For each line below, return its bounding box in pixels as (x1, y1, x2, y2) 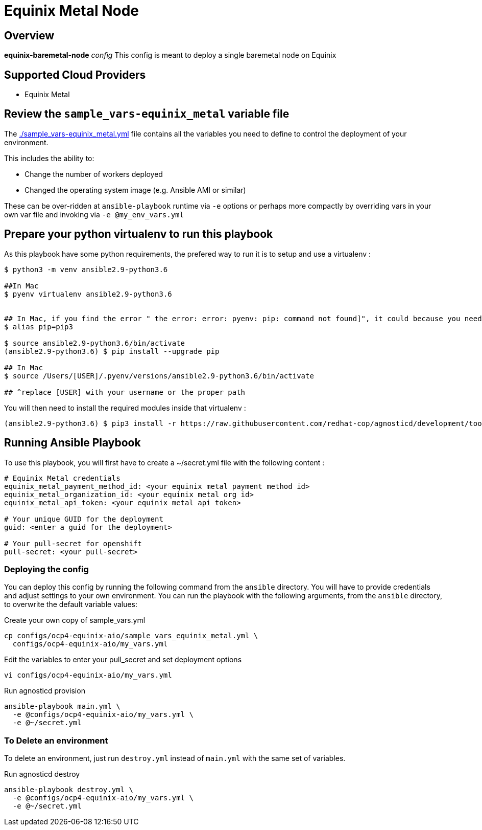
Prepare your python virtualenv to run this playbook (4, 228, 273, 241)
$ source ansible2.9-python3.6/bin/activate (4, 339, 185, 347)
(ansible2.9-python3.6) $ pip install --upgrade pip (4, 347, 220, 355)
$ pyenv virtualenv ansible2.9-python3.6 (4, 289, 172, 298)
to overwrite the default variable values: (4, 600, 138, 609)
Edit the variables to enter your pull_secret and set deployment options (4, 655, 242, 664)
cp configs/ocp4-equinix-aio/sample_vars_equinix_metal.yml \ (4, 632, 258, 640)
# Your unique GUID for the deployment (4, 514, 163, 523)
